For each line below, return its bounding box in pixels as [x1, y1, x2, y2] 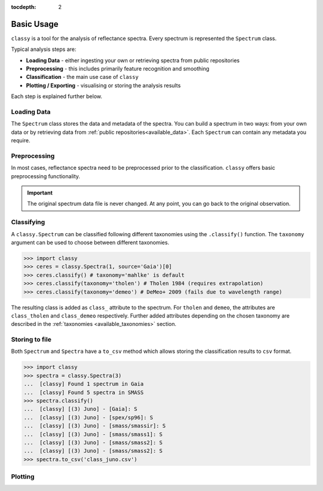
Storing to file [11, 336, 52, 344]
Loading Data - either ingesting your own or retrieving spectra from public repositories [26, 57, 240, 64]
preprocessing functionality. [11, 172, 81, 179]
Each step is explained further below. [11, 93, 103, 100]
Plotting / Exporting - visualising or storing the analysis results [26, 81, 181, 89]
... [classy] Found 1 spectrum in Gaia [23, 380, 144, 388]
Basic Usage [11, 19, 59, 29]
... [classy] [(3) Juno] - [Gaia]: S [23, 405, 138, 413]
